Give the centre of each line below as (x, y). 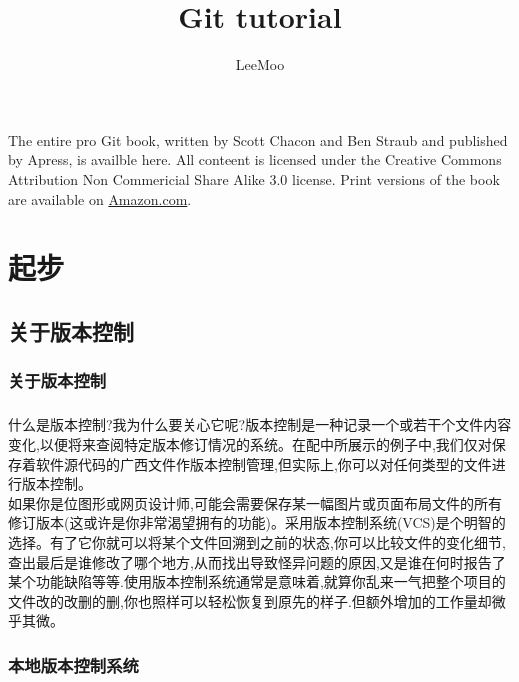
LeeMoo (260, 64)
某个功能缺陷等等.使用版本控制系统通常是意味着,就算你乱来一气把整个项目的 (257, 581)
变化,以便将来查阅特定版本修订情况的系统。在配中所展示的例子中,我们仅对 (250, 444)
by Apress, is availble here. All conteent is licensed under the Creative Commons (255, 159)
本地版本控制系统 (73, 664)
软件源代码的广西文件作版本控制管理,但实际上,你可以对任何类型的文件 (263, 463)
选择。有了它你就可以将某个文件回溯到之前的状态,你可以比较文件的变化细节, (257, 542)
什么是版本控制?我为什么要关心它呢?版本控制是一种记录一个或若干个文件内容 (260, 424)
